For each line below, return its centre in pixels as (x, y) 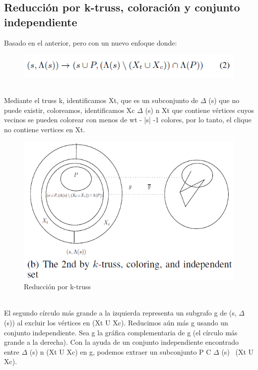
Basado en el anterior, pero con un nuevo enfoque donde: (91, 42)
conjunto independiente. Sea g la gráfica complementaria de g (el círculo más (121, 332)
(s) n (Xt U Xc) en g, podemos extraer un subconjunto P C (120, 351)
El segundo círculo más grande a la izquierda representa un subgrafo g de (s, (120, 313)
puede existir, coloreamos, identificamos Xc (69, 110)
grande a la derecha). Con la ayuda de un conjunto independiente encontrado (122, 342)
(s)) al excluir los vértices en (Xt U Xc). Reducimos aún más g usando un (116, 322)
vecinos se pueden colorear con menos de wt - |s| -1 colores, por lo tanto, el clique (128, 120)
